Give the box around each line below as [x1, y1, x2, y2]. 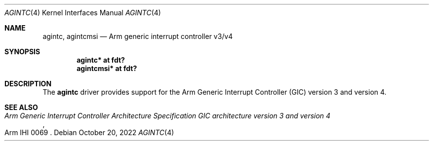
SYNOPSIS [4, 47, 40, 56]
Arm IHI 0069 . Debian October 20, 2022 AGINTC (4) [4, 128, 174, 137]
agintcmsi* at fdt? [77, 64, 137, 72]
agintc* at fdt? [77, 56, 125, 64]
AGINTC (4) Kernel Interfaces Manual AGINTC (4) [4, 8, 161, 17]
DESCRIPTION [4, 79, 52, 88]
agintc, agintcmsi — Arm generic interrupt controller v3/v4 [42, 32, 233, 40]
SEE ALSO [4, 103, 38, 111]
